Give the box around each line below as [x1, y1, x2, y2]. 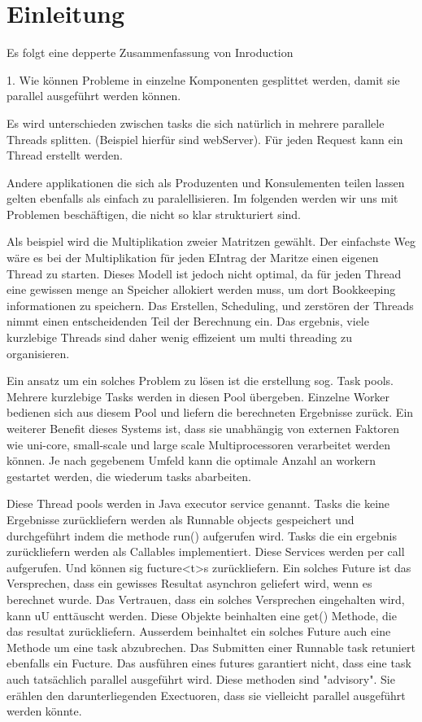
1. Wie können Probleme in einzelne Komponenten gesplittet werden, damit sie [7, 71, 400, 88]
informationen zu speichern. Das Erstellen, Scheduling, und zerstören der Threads [7, 296, 414, 313]
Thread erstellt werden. [7, 147, 123, 164]
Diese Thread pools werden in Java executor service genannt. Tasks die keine [7, 495, 390, 512]
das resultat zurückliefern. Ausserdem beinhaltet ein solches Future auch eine [7, 623, 391, 640]
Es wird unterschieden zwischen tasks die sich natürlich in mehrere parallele [7, 114, 385, 131]
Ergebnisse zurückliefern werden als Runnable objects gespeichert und [7, 510, 355, 527]
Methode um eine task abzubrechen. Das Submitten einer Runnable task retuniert [7, 638, 415, 655]
